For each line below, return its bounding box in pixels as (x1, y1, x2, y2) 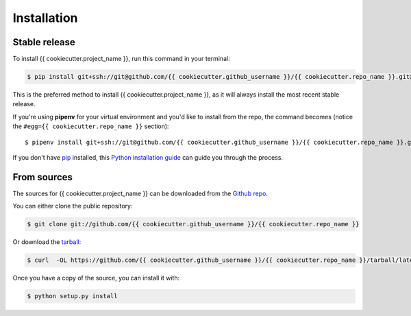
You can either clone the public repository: (12, 202, 133, 210)
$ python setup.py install (27, 292, 118, 300)
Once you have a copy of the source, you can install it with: (12, 274, 180, 282)
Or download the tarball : (12, 238, 82, 246)
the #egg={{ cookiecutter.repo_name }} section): (12, 122, 169, 130)
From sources (12, 171, 73, 183)
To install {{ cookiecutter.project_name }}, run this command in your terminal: (12, 55, 231, 63)
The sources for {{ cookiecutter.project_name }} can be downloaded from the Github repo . (12, 189, 269, 197)
